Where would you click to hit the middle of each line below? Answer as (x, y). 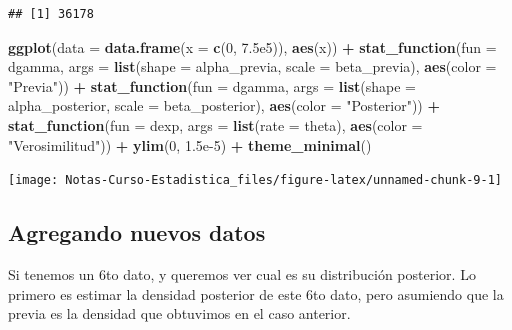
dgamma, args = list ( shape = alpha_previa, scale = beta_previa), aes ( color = (252, 66)
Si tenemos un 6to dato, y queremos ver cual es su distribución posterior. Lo (242, 274)
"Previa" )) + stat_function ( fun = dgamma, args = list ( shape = (212, 85)
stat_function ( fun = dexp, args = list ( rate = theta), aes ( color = (215, 124)
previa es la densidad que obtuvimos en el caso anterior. (179, 313)
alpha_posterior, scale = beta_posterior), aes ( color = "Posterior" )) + (224, 105)
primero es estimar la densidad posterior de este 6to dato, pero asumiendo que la (256, 293)
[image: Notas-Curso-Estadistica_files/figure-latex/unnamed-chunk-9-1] (255, 180)
